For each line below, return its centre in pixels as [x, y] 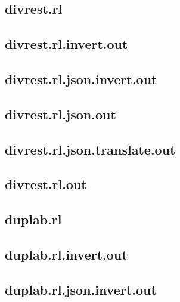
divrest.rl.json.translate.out [90, 149]
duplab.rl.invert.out [66, 254]
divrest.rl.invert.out [66, 44]
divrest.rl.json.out [60, 114]
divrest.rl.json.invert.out [81, 78]
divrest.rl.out [46, 184]
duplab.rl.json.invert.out [81, 289]
